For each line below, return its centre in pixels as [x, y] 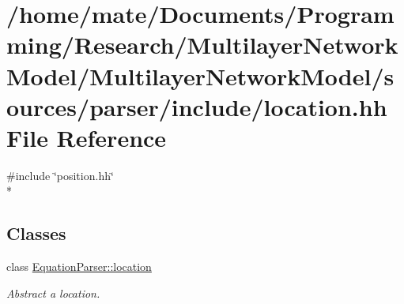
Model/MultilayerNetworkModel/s [200, 75]
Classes [36, 233]
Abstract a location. [53, 293]
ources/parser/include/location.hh [197, 106]
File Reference [87, 137]
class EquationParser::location [79, 266]
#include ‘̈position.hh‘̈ [60, 175]
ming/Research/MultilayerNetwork [202, 45]
